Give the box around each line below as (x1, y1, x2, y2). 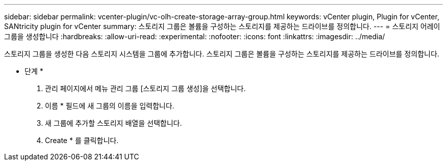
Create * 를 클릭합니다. (45, 136, 119, 145)
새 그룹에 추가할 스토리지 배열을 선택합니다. (45, 119, 182, 127)
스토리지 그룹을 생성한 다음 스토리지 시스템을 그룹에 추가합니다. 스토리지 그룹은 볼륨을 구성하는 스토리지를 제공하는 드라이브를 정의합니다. (4, 49, 439, 58)
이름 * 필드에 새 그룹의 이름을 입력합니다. (45, 101, 175, 110)
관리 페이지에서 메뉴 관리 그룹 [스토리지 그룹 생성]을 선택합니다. (45, 84, 246, 93)
